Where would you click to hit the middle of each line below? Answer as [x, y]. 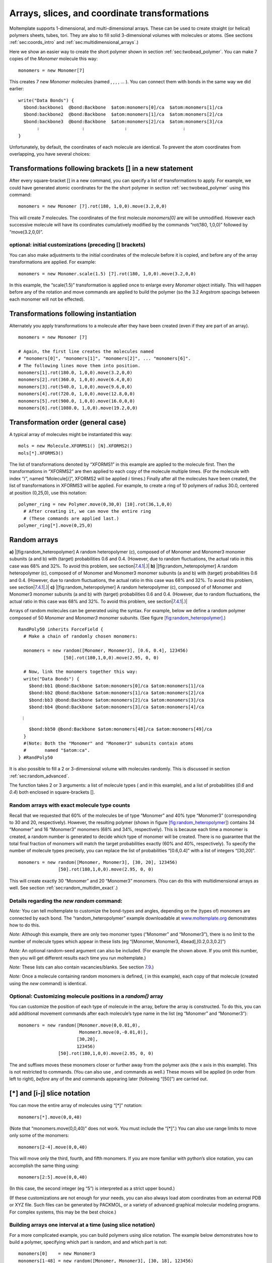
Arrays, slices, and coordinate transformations [109, 13]
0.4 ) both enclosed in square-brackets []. [52, 792]
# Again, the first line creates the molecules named [86, 351]
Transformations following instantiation [73, 313]
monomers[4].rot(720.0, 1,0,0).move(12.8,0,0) [77, 394]
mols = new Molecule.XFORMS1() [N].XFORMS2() [76, 446]
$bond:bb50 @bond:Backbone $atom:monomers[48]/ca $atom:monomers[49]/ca [120, 729]
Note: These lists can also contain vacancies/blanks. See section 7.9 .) [82, 967]
